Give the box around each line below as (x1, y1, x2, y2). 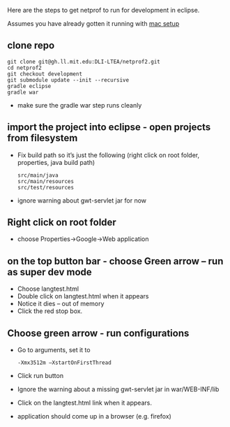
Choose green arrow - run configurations (7, 327, 190, 339)
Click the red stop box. (17, 307, 83, 315)
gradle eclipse (7, 82, 52, 89)
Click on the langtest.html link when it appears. (17, 398, 152, 407)
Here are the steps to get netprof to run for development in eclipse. (7, 6, 200, 14)
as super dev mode (7, 266, 92, 278)
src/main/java (17, 171, 59, 179)
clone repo (7, 40, 55, 52)
